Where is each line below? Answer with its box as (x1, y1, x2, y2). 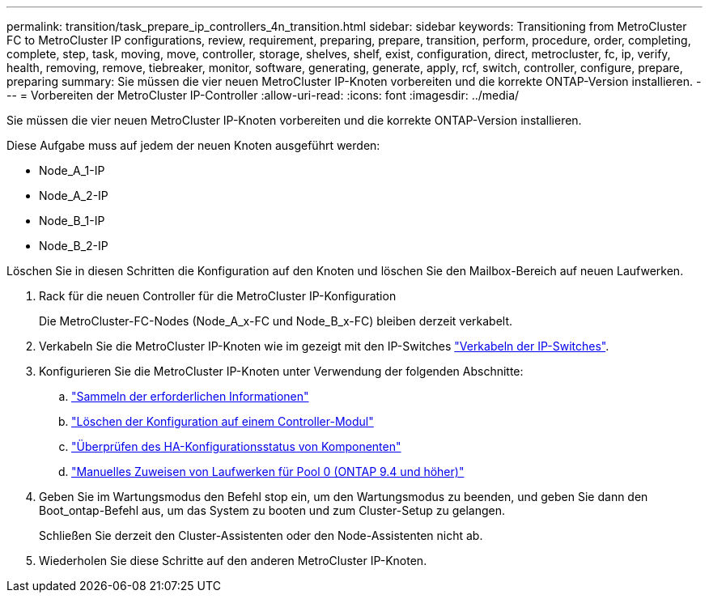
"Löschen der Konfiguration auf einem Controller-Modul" (71, 414, 374, 428)
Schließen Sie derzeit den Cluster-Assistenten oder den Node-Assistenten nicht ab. (39, 529, 483, 542)
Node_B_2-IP (39, 239, 108, 253)
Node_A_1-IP (39, 164, 105, 177)
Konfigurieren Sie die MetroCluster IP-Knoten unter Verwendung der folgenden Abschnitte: (39, 364, 524, 378)
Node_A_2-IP (39, 189, 108, 202)
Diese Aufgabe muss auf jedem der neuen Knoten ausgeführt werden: (6, 138, 380, 152)
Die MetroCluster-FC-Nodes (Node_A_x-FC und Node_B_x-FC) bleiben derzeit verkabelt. (39, 314, 513, 328)
